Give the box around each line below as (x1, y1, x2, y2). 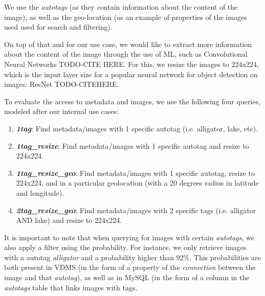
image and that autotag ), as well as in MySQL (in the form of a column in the (4, 272, 250, 283)
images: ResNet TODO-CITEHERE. (4, 79, 119, 89)
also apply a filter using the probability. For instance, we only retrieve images (4, 242, 247, 253)
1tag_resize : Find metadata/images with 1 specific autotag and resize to (16, 140, 249, 151)
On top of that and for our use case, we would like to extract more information (4, 38, 252, 49)
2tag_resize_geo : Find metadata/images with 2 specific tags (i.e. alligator (16, 204, 256, 215)
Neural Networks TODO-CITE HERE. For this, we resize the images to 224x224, (4, 58, 259, 69)
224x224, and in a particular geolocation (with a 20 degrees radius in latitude (16, 177, 259, 188)
